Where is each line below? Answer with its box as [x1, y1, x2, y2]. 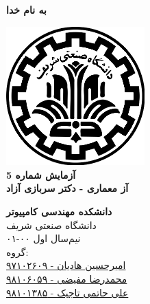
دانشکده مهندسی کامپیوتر [6, 204, 112, 218]
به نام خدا [6, 3, 47, 17]
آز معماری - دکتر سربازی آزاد [6, 181, 129, 195]
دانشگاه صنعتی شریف [6, 217, 97, 232]
